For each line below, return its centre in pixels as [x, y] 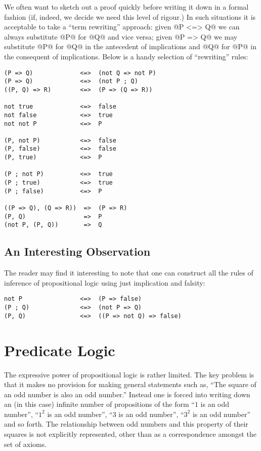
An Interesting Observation [77, 251]
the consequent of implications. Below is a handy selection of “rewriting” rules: [126, 56]
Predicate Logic [60, 350]
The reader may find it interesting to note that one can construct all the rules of [129, 273]
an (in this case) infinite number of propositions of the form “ [99, 404]
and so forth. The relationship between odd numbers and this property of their [126, 424]
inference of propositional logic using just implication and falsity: [105, 282]
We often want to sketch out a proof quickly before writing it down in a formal [126, 7]
